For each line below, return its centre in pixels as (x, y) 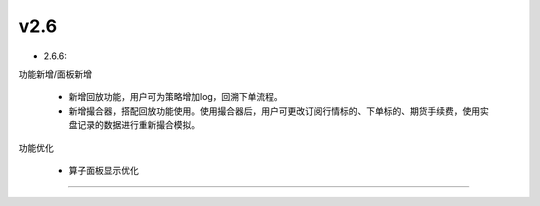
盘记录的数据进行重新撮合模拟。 (134, 125)
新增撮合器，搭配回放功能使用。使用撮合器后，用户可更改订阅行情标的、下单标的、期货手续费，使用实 (278, 111)
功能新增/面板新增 (55, 74)
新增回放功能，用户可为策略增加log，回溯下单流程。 (176, 97)
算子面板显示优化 (103, 170)
